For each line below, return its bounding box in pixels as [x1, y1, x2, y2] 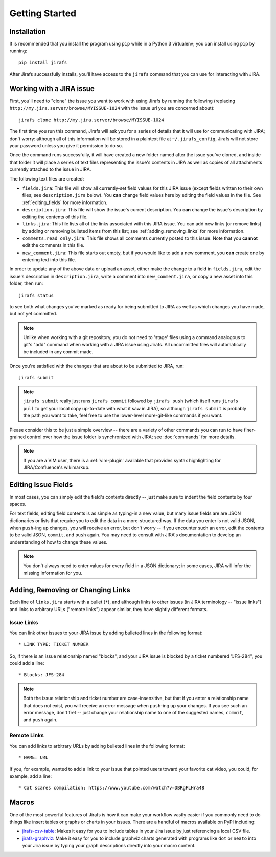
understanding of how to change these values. [9, 539, 108, 545]
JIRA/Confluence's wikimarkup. [23, 464, 90, 470]
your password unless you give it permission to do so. [9, 143, 123, 149]
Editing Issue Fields [9, 480, 73, 489]
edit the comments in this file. [22, 242, 85, 249]
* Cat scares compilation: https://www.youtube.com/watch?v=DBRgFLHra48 [18, 785, 204, 791]
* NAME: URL [18, 755, 49, 760]
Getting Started [9, 8, 77, 19]
